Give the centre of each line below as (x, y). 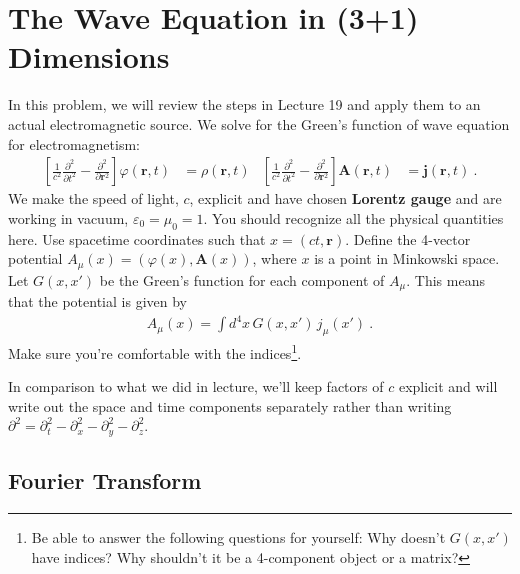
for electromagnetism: (74, 143)
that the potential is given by (97, 301)
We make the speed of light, (93, 198)
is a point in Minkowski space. (407, 258)
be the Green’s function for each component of (242, 279)
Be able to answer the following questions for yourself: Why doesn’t (238, 537)
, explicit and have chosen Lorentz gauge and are (345, 198)
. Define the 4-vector (408, 238)
